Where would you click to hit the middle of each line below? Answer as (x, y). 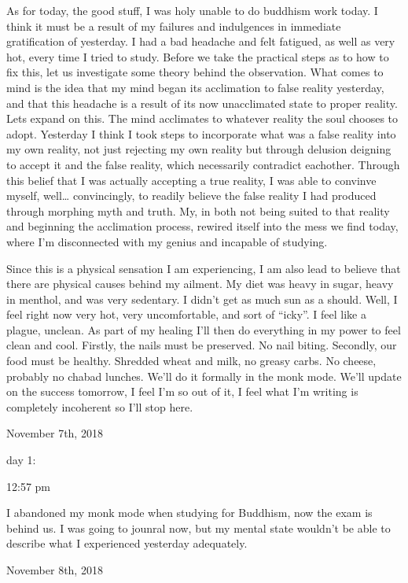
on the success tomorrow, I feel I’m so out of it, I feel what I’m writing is (182, 391)
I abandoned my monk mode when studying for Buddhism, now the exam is (189, 513)
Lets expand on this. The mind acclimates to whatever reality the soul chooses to (202, 118)
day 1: (21, 460)
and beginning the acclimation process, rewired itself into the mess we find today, (202, 226)
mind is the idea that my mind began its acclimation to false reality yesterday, (195, 87)
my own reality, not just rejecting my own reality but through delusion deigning (199, 149)
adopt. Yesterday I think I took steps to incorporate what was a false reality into (201, 133)
